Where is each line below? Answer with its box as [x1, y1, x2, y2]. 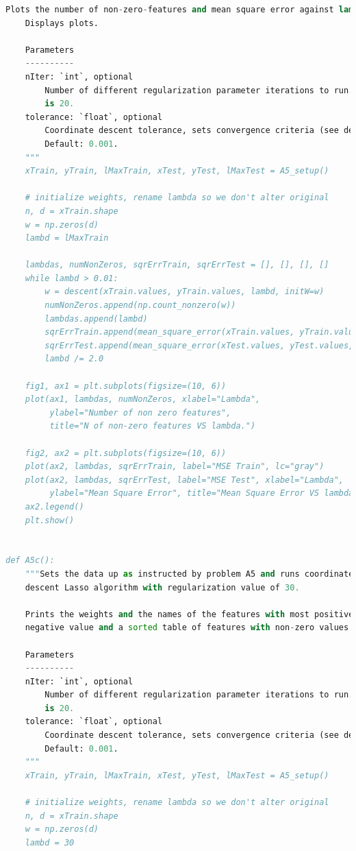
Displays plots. [25, 18, 99, 28]
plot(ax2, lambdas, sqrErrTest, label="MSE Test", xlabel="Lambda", [25, 475, 344, 485]
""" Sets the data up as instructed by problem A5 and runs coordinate [25, 568, 354, 579]
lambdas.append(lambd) [44, 313, 148, 324]
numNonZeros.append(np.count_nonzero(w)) [44, 300, 236, 311]
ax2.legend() [25, 501, 84, 512]
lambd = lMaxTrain [25, 233, 109, 243]
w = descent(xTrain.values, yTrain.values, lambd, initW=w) [44, 287, 325, 297]
